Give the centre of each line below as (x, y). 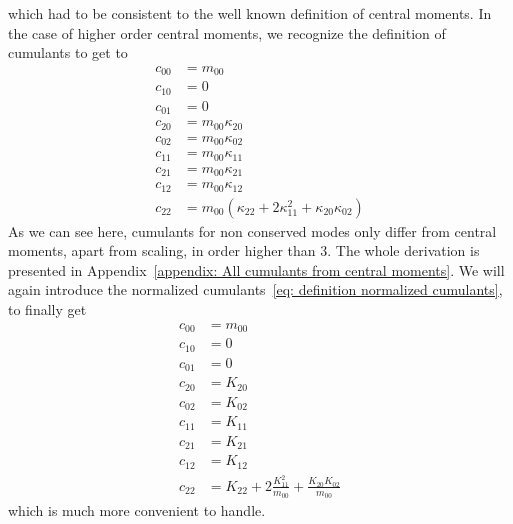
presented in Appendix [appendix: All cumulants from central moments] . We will (256, 269)
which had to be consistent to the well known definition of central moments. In (250, 13)
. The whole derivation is (403, 250)
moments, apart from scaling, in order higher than (162, 250)
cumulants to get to (68, 52)
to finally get (47, 309)
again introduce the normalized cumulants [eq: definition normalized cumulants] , (255, 289)
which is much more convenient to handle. (137, 510)
